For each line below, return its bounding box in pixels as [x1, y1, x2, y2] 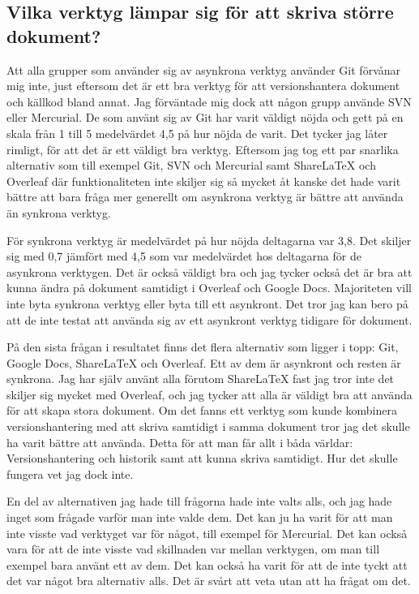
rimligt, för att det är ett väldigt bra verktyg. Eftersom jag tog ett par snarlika [6, 140, 399, 157]
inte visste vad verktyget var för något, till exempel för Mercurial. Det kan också [6, 524, 408, 541]
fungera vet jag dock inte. [6, 465, 134, 482]
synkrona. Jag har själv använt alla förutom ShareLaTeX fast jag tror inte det [6, 370, 395, 387]
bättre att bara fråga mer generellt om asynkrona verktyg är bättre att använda [6, 188, 404, 205]
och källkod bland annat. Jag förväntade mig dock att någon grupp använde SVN [6, 93, 412, 110]
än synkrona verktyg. [6, 204, 111, 221]
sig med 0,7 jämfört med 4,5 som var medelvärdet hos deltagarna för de [6, 247, 361, 265]
